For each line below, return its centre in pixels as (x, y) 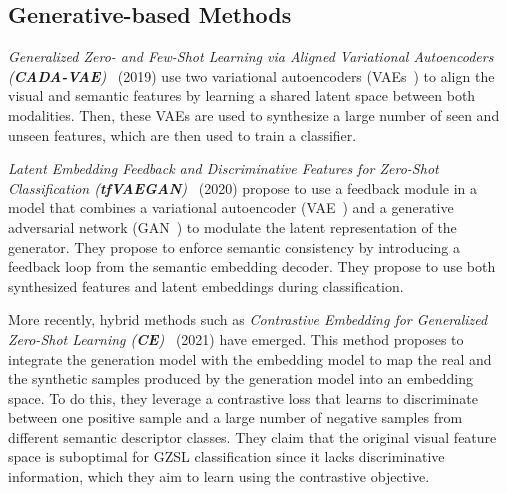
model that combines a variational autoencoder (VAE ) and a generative (231, 207)
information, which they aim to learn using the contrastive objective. (219, 476)
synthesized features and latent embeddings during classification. (206, 285)
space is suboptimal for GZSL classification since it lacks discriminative (226, 456)
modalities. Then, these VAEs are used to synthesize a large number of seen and (254, 114)
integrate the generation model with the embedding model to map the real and (250, 358)
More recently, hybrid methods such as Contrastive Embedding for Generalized (248, 319)
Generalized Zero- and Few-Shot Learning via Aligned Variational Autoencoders (251, 56)
